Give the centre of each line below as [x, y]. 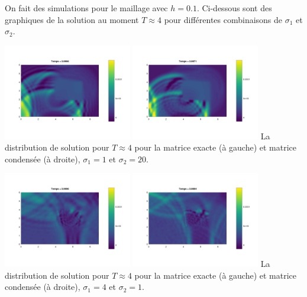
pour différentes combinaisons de [223, 19]
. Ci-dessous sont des [234, 8]
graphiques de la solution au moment [72, 19]
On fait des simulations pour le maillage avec [86, 8]
